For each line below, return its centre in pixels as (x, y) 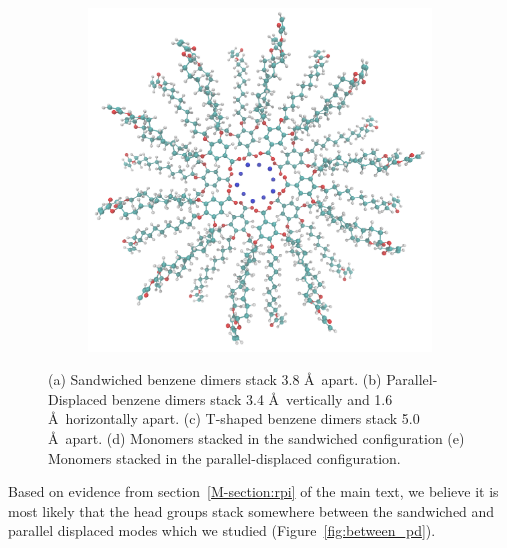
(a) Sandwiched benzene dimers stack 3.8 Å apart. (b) (215, 379)
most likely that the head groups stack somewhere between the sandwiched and (251, 510)
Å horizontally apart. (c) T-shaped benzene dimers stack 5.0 (234, 418)
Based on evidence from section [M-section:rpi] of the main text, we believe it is (253, 491)
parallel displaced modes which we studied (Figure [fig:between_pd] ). (222, 530)
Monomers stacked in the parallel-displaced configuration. (224, 457)
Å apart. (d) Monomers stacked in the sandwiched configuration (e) (256, 438)
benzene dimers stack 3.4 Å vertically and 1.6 (252, 398)
